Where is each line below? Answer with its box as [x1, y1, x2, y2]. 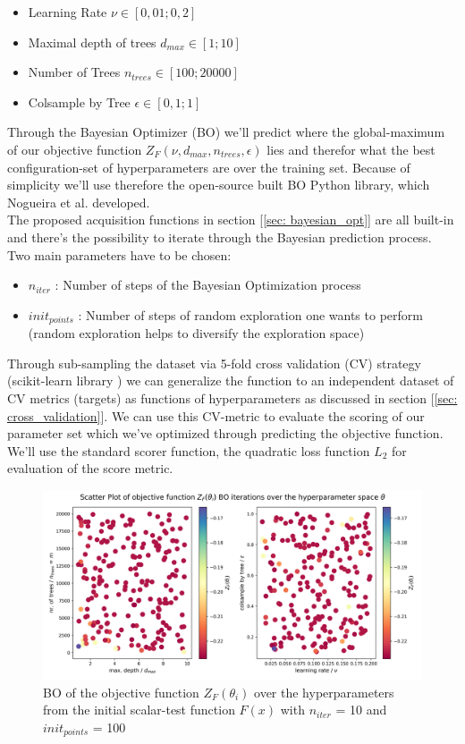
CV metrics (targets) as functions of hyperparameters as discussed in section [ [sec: [7, 388, 458, 407]
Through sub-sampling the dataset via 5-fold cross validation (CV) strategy [7, 353, 421, 372]
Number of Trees [28, 63, 121, 81]
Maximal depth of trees [28, 32, 156, 51]
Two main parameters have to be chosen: [7, 245, 232, 264]
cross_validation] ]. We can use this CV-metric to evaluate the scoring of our [7, 406, 425, 425]
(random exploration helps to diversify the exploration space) [28, 324, 365, 342]
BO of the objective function [43, 682, 199, 701]
